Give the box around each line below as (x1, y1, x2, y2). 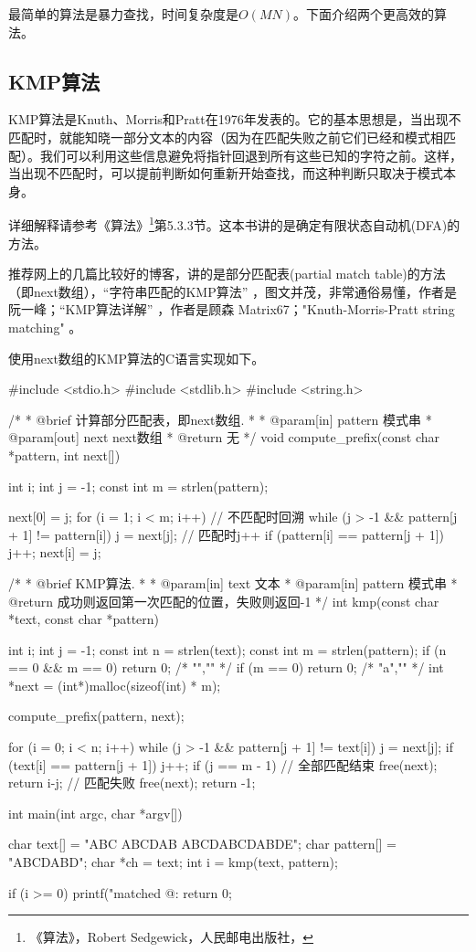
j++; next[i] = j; (8, 543, 101, 562)
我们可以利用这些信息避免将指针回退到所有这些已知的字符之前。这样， (39, 145, 462, 164)
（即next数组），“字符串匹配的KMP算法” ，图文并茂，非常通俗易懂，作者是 (8, 281, 457, 301)
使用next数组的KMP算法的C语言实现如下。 (8, 348, 265, 367)
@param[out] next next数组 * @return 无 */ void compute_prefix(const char (8, 428, 440, 447)
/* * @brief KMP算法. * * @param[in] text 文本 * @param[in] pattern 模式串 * (8, 573, 458, 592)
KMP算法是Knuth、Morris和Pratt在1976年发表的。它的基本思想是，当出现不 (8, 110, 461, 129)
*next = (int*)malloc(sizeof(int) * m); (8, 675, 221, 694)
